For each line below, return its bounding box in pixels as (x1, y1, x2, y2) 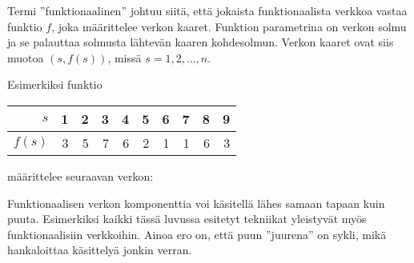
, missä (107, 49, 142, 66)
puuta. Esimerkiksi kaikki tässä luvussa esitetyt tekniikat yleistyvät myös (7, 210, 367, 227)
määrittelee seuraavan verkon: (7, 167, 154, 184)
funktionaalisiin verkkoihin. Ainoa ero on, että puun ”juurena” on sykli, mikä (7, 225, 387, 242)
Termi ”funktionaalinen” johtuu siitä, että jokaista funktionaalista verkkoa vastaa (7, 2, 408, 18)
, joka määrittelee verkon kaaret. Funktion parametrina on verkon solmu (51, 18, 407, 34)
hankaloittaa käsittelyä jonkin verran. (7, 241, 192, 258)
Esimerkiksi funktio (7, 76, 102, 93)
